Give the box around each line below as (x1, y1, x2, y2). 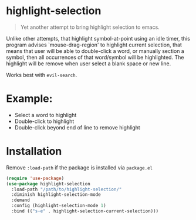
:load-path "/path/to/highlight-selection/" (11, 186, 122, 192)
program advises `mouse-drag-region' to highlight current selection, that (6, 41, 182, 48)
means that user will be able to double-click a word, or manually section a (6, 47, 185, 54)
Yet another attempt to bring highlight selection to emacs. (20, 24, 160, 31)
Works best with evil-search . (6, 71, 77, 78)
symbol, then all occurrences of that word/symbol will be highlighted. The (6, 54, 184, 61)
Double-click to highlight (14, 118, 75, 125)
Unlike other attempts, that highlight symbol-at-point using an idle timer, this (6, 35, 191, 42)
